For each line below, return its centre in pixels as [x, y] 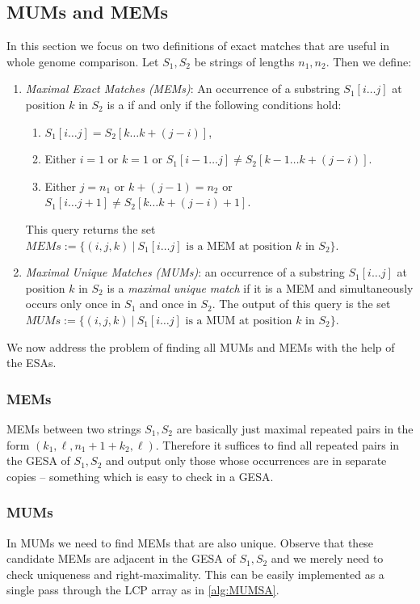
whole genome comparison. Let [83, 61]
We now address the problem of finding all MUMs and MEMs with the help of [201, 346]
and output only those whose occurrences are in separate [246, 460]
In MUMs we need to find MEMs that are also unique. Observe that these [190, 542]
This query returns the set [90, 228]
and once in [168, 304]
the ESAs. [31, 363]
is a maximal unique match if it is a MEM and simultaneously [260, 287]
